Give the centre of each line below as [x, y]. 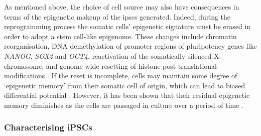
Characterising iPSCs [48, 127]
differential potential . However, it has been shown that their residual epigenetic [127, 95]
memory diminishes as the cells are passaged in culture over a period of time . [124, 105]
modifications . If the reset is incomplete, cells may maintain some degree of [121, 76]
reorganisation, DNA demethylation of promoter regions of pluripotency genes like [130, 46]
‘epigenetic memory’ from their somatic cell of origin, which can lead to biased [125, 85]
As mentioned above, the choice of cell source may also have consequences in [122, 7]
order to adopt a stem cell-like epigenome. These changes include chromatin [120, 36]
